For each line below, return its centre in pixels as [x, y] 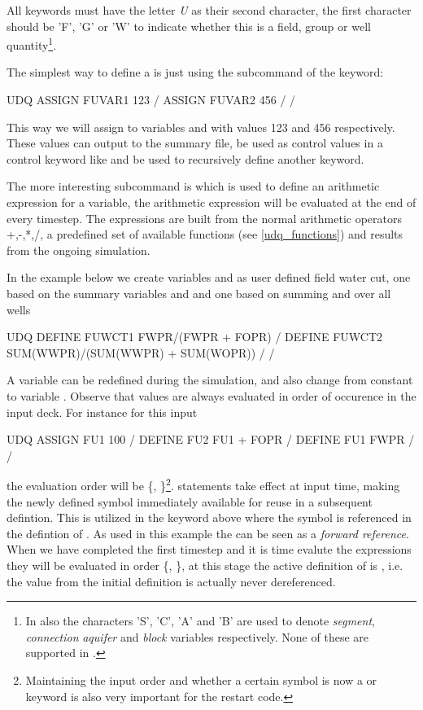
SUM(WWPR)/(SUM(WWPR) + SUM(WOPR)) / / [141, 352]
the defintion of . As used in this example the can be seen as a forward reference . [208, 533]
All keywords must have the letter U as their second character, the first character [209, 10]
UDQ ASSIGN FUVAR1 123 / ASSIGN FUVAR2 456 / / [151, 100]
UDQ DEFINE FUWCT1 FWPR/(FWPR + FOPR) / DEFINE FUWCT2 [195, 337]
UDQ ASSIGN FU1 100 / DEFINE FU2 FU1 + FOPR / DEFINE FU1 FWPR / [211, 439]
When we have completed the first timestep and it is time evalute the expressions [209, 549]
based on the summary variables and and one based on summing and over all [199, 293]
